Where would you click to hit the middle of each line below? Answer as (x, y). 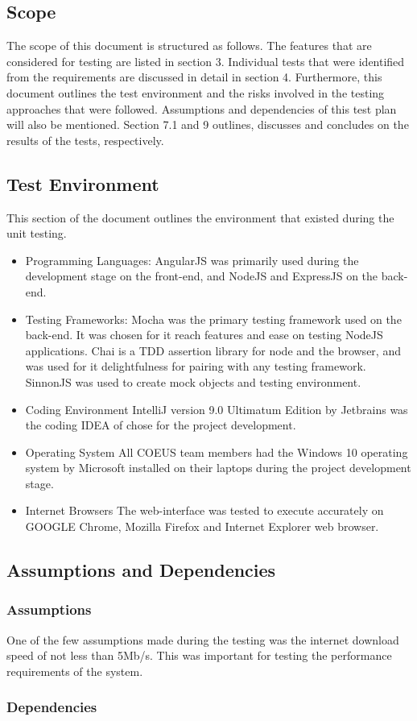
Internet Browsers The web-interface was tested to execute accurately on (204, 510)
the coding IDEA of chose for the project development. (161, 425)
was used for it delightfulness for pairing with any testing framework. (196, 366)
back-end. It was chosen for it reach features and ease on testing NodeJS (204, 335)
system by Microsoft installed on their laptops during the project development (218, 468)
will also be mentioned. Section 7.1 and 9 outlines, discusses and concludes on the (208, 124)
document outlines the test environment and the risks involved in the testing (196, 92)
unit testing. (37, 233)
